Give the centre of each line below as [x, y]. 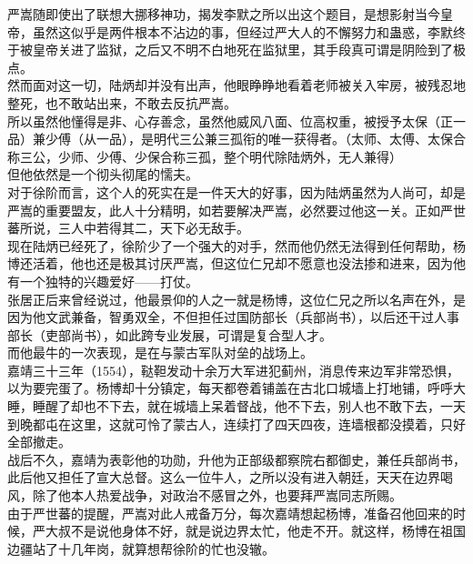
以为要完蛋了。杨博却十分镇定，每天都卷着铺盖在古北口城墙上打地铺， [217, 388]
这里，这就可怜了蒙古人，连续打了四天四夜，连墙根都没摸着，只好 [268, 423]
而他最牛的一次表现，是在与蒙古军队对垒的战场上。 [160, 352]
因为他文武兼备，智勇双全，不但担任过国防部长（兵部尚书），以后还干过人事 [233, 317]
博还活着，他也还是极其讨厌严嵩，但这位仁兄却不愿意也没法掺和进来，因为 [230, 263]
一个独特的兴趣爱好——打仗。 [109, 281]
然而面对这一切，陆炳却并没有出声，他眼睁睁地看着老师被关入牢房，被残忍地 [236, 85]
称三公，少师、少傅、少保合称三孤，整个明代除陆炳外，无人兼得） [205, 156]
